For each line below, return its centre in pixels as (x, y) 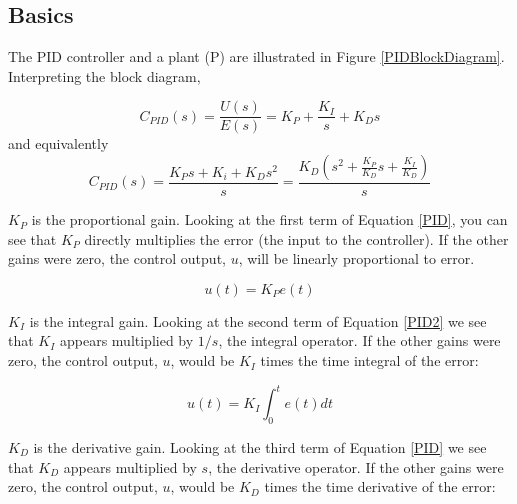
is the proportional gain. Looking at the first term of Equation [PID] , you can (269, 219)
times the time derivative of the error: (380, 486)
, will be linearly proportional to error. (356, 258)
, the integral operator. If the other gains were (359, 340)
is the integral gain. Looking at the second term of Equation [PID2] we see (258, 320)
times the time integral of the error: (369, 360)
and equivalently (58, 143)
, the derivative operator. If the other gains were (356, 466)
